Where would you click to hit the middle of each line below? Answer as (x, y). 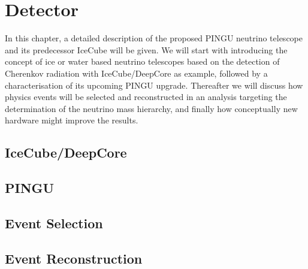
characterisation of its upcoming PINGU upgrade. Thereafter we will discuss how (154, 85)
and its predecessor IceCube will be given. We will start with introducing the (146, 49)
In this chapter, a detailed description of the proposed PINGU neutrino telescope (154, 38)
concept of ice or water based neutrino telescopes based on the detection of (142, 61)
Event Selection (54, 223)
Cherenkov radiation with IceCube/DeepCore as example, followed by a (136, 73)
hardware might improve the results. (72, 120)
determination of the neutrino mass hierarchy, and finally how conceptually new (151, 108)
